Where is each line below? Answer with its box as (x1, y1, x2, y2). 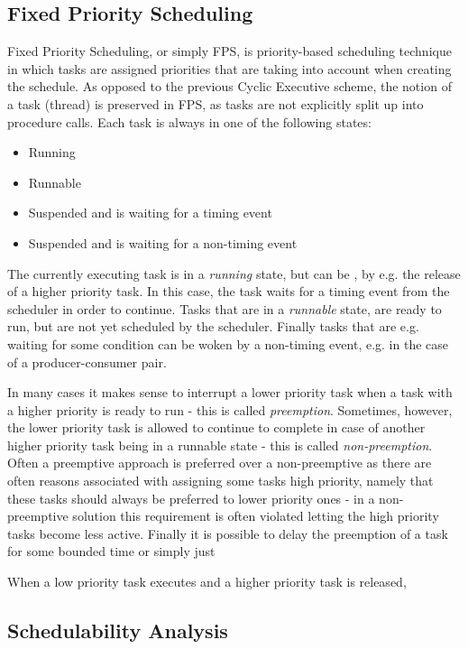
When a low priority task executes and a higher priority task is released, (7, 572, 407, 591)
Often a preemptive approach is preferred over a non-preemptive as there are (7, 453, 432, 472)
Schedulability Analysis (7, 617, 228, 644)
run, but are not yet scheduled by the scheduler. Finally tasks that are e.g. (7, 317, 419, 336)
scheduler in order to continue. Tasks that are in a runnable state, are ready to (7, 299, 442, 318)
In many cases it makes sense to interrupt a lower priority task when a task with (7, 383, 453, 402)
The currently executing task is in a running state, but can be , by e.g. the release (7, 264, 461, 283)
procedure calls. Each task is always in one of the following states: (7, 112, 372, 131)
